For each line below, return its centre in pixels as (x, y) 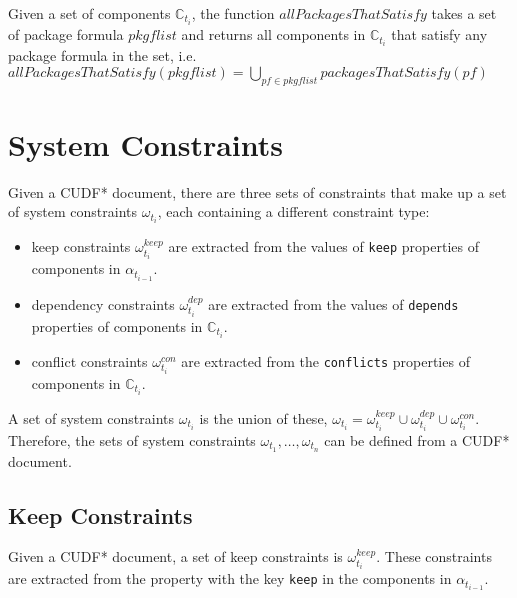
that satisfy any (439, 34)
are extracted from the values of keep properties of (323, 246)
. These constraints (434, 556)
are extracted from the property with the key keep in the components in (230, 578)
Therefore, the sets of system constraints (132, 439)
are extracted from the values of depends (333, 303)
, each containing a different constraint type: (293, 211)
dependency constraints (103, 303)
